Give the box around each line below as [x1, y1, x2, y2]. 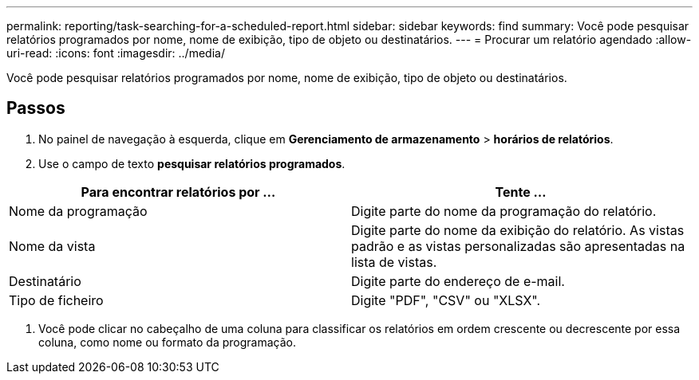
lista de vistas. [351, 253, 437, 270]
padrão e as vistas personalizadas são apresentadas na [351, 237, 685, 254]
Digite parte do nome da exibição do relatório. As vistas [351, 221, 685, 238]
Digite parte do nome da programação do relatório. [351, 202, 657, 219]
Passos [6, 98, 65, 119]
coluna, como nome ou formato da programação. [38, 335, 296, 349]
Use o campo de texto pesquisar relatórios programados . [38, 156, 346, 170]
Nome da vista [9, 237, 96, 254]
